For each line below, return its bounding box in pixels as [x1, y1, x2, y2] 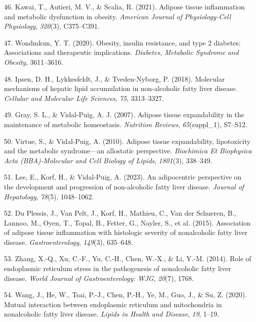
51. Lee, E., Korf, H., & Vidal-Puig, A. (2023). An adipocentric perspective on [4, 172, 242, 182]
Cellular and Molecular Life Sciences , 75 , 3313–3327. [4, 92, 164, 103]
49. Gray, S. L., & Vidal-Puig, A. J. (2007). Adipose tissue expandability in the [4, 109, 244, 120]
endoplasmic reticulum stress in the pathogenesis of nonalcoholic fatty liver [4, 263, 231, 274]
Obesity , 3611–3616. [4, 56, 63, 67]
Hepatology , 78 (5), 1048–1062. [4, 191, 94, 201]
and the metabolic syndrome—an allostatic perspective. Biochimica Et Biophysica [4, 145, 252, 156]
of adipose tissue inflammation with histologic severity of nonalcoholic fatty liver [4, 227, 248, 237]
